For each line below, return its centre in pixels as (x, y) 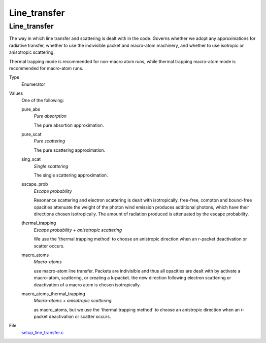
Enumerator (33, 84)
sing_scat (31, 159)
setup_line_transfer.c (43, 332)
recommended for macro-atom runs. (46, 68)
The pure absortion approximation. (69, 125)
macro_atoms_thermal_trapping (53, 294)
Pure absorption (50, 116)
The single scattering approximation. (71, 175)
